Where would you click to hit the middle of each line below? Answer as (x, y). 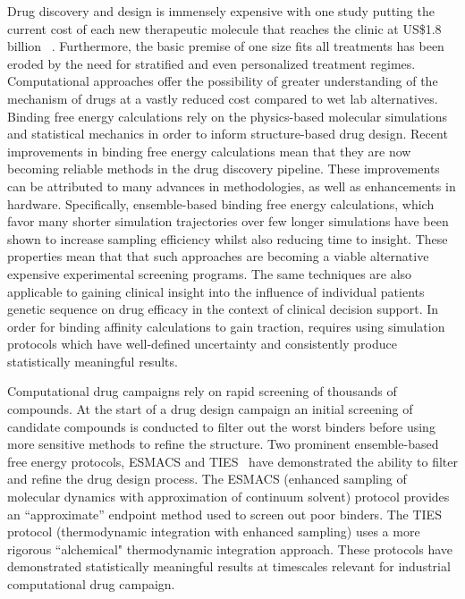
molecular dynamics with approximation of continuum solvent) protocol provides (228, 497)
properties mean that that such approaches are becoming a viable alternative (218, 256)
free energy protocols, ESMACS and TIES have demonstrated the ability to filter (232, 461)
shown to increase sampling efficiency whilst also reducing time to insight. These (228, 238)
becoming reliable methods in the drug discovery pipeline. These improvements (224, 169)
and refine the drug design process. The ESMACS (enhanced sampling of (207, 479)
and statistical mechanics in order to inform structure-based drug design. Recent (228, 134)
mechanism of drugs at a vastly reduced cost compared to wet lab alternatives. (223, 98)
